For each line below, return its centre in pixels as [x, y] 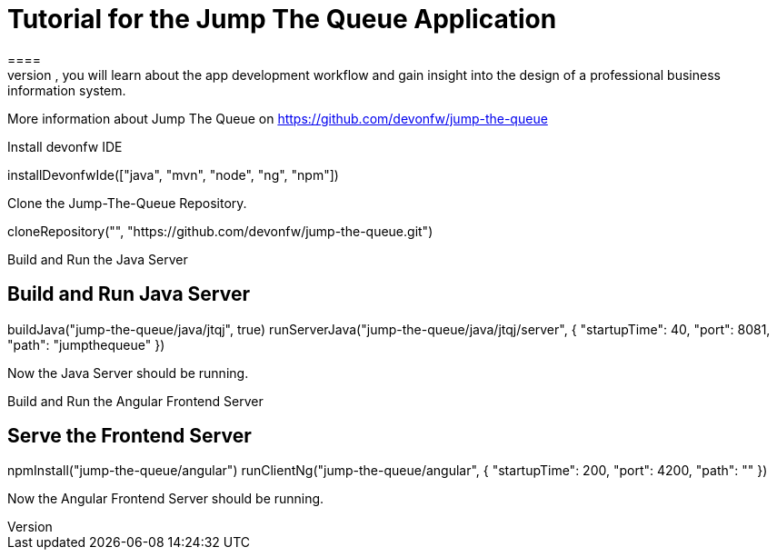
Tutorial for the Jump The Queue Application [282, 19]
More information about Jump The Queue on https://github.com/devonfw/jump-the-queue [278, 118]
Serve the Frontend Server [129, 436]
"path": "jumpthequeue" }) [86, 344]
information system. [67, 90]
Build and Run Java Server [129, 294]
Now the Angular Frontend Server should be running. [166, 499]
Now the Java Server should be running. [128, 373]
